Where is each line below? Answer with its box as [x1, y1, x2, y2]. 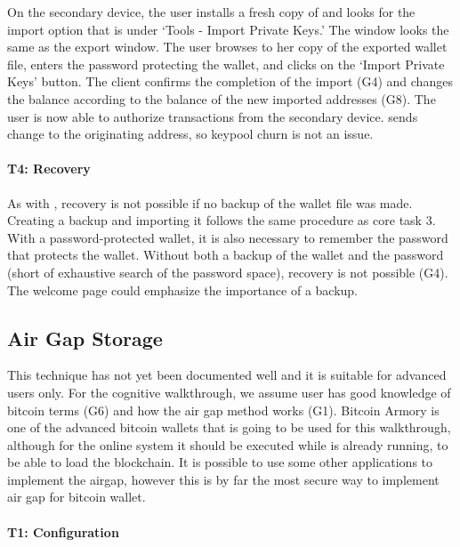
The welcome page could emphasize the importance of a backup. [7, 280, 359, 299]
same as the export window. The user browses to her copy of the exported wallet [7, 37, 448, 56]
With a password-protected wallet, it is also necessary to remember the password [7, 228, 448, 246]
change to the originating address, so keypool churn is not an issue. [7, 125, 374, 143]
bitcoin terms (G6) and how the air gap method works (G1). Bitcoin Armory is [7, 400, 440, 419]
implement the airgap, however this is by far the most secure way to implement [7, 470, 440, 488]
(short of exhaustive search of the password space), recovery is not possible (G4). [7, 262, 448, 281]
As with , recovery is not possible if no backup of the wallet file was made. [7, 193, 413, 212]
